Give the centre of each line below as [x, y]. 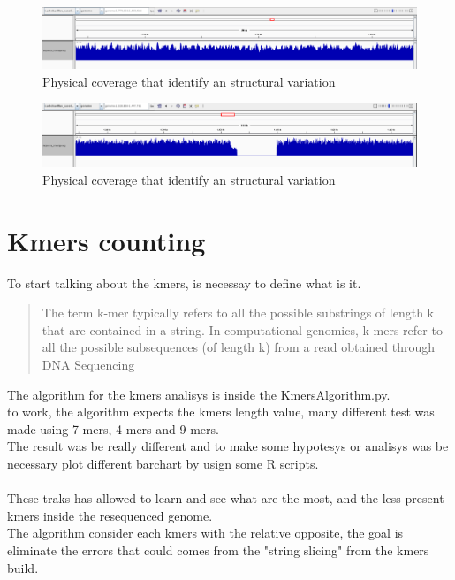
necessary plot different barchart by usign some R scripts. [163, 463]
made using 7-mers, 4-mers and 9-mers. [113, 428]
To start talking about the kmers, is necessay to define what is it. [184, 282]
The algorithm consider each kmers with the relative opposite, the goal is [205, 533]
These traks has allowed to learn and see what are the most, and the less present [226, 498]
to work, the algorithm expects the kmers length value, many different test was [221, 412]
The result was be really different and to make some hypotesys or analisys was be [228, 446]
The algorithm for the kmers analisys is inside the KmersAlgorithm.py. [199, 394]
